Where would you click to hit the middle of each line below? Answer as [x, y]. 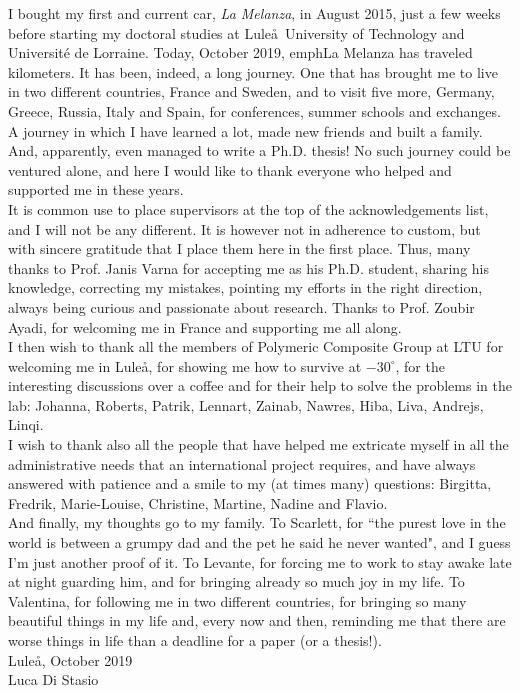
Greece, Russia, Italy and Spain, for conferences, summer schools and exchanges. [254, 110]
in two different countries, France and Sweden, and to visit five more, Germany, [251, 91]
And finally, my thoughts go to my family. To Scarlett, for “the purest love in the [257, 522]
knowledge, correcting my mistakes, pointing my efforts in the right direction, [245, 287]
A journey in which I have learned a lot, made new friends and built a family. [245, 130]
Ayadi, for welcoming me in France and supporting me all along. [205, 326]
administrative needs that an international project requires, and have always [242, 463]
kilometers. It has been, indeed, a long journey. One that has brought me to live [253, 71]
